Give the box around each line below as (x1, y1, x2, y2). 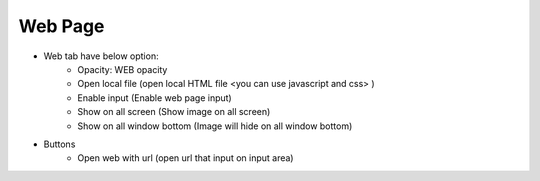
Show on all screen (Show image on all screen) (77, 106, 271, 118)
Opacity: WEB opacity (77, 63, 168, 75)
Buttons (43, 138, 76, 150)
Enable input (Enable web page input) (77, 91, 232, 104)
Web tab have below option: (43, 50, 159, 62)
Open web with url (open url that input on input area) (77, 152, 294, 164)
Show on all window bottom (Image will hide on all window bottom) (77, 120, 353, 132)
